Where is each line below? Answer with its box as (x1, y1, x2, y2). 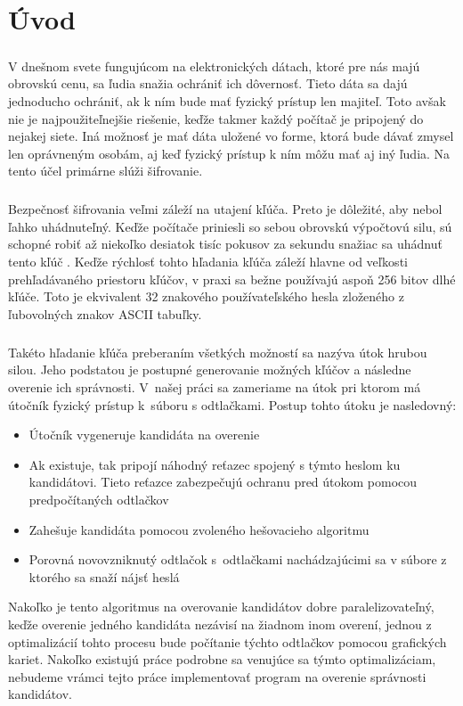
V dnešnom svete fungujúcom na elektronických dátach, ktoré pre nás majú (8, 56, 420, 75)
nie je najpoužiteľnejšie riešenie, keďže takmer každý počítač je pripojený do (8, 109, 424, 127)
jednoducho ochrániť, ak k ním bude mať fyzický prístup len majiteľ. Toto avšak (8, 91, 446, 110)
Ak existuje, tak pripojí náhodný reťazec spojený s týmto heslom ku (28, 455, 401, 473)
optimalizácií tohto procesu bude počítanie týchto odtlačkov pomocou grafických (8, 632, 447, 651)
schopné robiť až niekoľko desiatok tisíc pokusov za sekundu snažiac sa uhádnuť (8, 234, 443, 253)
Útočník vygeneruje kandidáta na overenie (28, 425, 260, 444)
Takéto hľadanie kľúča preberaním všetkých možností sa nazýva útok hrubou (8, 342, 427, 361)
